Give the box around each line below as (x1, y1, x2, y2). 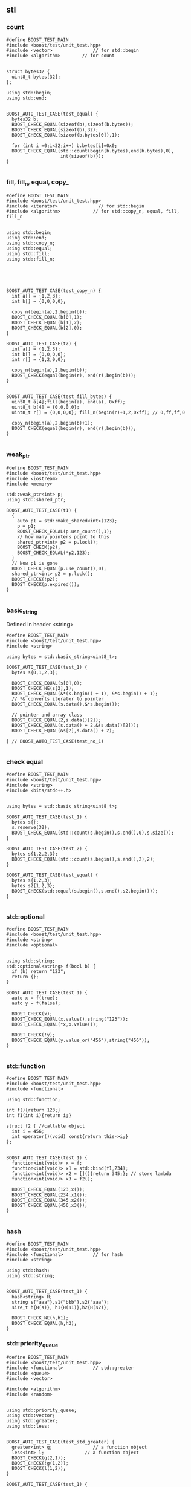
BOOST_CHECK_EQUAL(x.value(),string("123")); (11, 1016, 129, 1022)
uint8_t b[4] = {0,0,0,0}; (11, 405, 80, 411)
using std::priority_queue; (6, 1407, 77, 1414)
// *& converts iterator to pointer (11, 696, 104, 702)
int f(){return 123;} (6, 1107, 61, 1113)
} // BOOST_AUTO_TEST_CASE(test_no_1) (6, 738, 104, 744)
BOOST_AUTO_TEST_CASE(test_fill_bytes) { (6, 394, 112, 400)
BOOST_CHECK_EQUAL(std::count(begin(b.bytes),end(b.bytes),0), (11, 148, 174, 154)
